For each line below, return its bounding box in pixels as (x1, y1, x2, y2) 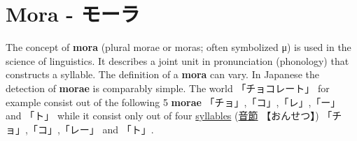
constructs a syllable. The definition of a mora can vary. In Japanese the (6, 67, 319, 82)
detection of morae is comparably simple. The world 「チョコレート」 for (6, 80, 330, 95)
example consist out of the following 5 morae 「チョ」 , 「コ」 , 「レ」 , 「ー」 (6, 94, 341, 109)
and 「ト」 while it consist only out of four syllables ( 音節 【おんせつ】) (6, 108, 319, 123)
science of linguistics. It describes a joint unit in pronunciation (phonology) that (6, 53, 349, 68)
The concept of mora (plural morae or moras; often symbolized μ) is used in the (6, 40, 351, 54)
